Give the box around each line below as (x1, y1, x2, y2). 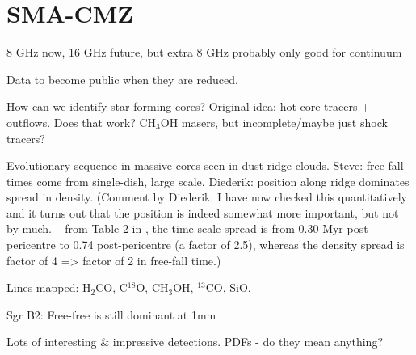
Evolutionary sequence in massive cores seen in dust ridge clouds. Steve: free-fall (6, 157, 404, 174)
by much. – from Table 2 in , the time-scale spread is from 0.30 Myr (6, 220, 343, 237)
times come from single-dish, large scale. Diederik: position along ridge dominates (6, 172, 410, 189)
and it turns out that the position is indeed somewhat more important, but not (6, 204, 399, 221)
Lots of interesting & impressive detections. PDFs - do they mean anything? (6, 333, 384, 350)
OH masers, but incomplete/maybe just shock (160, 113, 388, 130)
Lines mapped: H (6, 279, 91, 296)
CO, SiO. (205, 279, 251, 296)
